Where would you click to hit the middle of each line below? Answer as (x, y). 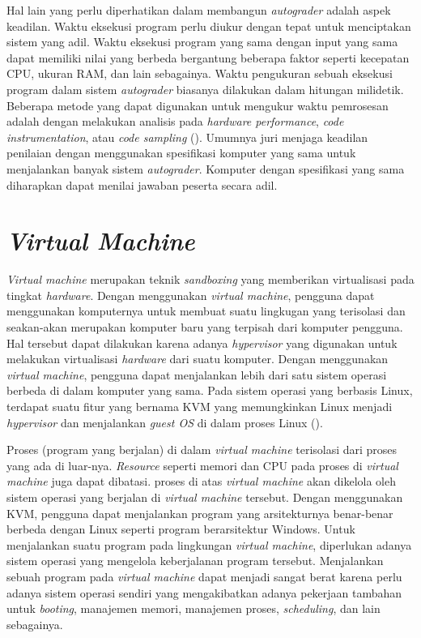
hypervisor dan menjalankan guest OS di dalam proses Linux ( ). (165, 422)
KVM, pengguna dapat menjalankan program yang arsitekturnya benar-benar (200, 513)
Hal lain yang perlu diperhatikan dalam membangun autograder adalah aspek (199, 10)
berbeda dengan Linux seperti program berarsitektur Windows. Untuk (181, 529)
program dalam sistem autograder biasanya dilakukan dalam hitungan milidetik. (205, 89)
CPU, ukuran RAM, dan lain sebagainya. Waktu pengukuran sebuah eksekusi (200, 73)
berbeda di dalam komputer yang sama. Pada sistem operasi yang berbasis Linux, (210, 390)
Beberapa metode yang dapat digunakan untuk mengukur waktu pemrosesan (198, 105)
